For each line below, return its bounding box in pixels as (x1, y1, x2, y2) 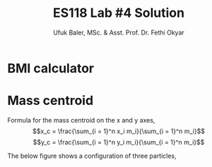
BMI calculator (7, 60, 94, 76)
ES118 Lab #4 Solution (52, 5, 185, 21)
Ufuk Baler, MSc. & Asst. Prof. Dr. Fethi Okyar (52, 28, 185, 37)
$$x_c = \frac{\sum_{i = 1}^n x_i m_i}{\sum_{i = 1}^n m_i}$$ (33, 127, 205, 135)
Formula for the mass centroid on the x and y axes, (7, 116, 155, 124)
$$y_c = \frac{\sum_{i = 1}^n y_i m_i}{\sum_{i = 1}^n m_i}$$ (33, 137, 205, 146)
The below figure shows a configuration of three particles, (7, 151, 177, 160)
